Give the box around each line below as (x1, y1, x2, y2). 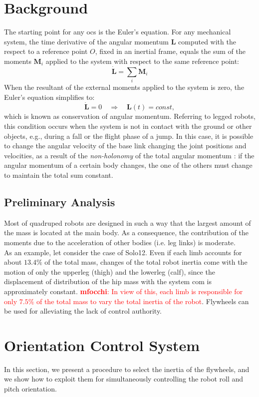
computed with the (178, 36, 236, 46)
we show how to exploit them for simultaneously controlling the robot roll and (4, 374, 244, 384)
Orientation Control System (4, 335, 200, 355)
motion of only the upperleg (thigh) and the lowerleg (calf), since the (4, 266, 215, 277)
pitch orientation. (4, 384, 57, 394)
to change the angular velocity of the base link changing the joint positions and (4, 140, 247, 151)
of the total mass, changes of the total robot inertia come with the (44, 257, 248, 267)
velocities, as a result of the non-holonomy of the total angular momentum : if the (4, 150, 255, 160)
